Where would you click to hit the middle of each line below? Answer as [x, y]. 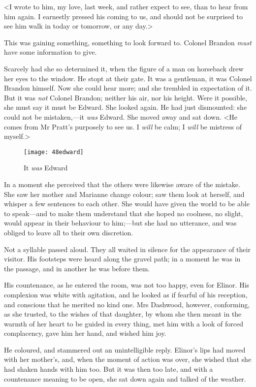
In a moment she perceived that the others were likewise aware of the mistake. [122, 184]
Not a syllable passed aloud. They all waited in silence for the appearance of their [127, 249]
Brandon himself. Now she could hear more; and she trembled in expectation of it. [128, 88]
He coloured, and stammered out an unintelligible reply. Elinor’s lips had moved [125, 349]
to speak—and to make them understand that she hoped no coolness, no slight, [124, 213]
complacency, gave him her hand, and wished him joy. [85, 333]
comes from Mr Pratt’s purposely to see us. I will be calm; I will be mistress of [123, 126]
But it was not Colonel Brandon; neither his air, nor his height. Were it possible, [126, 97]
